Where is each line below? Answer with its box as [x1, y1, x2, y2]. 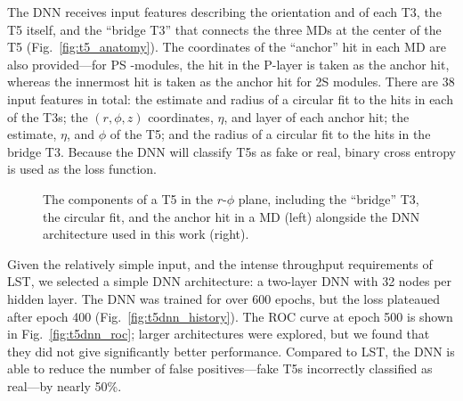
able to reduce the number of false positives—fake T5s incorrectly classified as [7, 359, 433, 378]
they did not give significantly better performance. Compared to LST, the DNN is [7, 341, 455, 360]
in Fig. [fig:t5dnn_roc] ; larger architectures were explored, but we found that [7, 324, 430, 343]
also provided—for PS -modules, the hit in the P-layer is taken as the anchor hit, [7, 54, 450, 73]
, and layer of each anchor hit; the [223, 107, 410, 126]
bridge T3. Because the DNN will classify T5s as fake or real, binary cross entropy [7, 142, 456, 160]
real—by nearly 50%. [7, 376, 122, 395]
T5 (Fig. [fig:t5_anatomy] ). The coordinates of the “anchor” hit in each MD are [7, 37, 446, 56]
